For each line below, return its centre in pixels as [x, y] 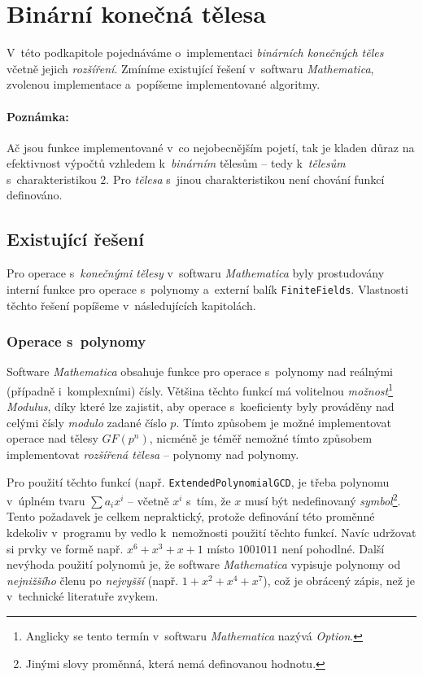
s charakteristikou [52, 179]
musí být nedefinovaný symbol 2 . [323, 499]
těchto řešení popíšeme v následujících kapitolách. [131, 305]
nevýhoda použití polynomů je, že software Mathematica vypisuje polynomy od [204, 564]
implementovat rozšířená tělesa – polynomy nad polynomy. [153, 454]
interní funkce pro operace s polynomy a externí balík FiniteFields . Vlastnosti [207, 288]
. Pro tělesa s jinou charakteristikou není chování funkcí [245, 179]
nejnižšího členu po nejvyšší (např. [93, 580]
